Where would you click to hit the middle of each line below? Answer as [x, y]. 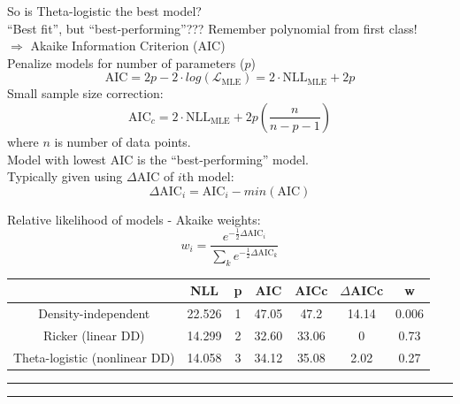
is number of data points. [123, 141]
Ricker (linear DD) [94, 335]
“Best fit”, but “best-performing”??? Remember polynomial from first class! [212, 28]
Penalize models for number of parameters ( [126, 62]
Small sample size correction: [85, 93]
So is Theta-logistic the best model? [104, 11]
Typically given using [65, 176]
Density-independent [94, 313]
